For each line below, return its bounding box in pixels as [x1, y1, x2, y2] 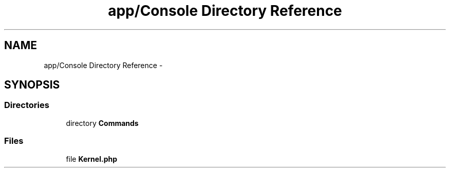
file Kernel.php [66, 154, 118, 163]
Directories [4, 100, 49, 111]
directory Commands [66, 118, 139, 127]
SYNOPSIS [4, 78, 60, 92]
